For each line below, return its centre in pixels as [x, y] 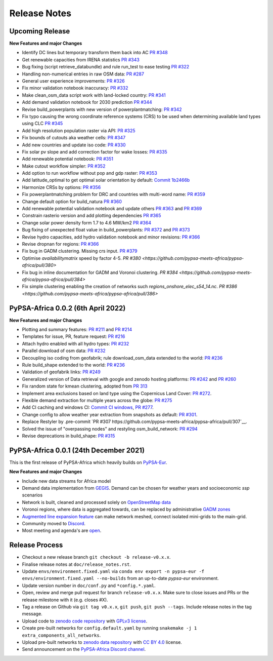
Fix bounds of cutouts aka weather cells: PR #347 [74, 138]
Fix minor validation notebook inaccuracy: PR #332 [75, 88]
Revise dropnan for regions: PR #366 [60, 244]
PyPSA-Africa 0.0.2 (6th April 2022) [67, 308]
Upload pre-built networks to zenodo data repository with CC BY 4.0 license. [102, 642]
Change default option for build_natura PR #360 [72, 201]
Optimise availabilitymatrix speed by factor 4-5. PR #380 [81, 258]
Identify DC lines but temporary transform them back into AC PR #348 [95, 53]
